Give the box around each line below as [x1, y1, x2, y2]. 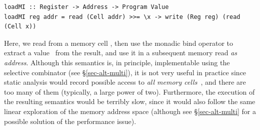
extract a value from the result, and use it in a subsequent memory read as [4, 47, 237, 58]
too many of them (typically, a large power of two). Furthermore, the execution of [4, 86, 255, 97]
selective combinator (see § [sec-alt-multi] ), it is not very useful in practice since [4, 67, 246, 77]
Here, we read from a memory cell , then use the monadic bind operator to [4, 37, 233, 48]
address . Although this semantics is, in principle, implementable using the [4, 57, 230, 67]
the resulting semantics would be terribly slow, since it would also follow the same [4, 96, 255, 107]
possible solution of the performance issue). [4, 116, 136, 126]
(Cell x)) [4, 23, 36, 30]
